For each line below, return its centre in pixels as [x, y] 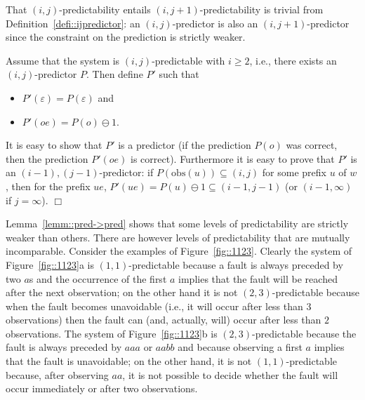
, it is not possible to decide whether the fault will [230, 374]
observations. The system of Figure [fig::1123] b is [112, 333]
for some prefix [294, 172]
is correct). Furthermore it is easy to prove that [232, 158]
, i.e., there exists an [293, 60]
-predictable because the [304, 333]
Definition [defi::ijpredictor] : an [73, 23]
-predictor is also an [215, 23]
